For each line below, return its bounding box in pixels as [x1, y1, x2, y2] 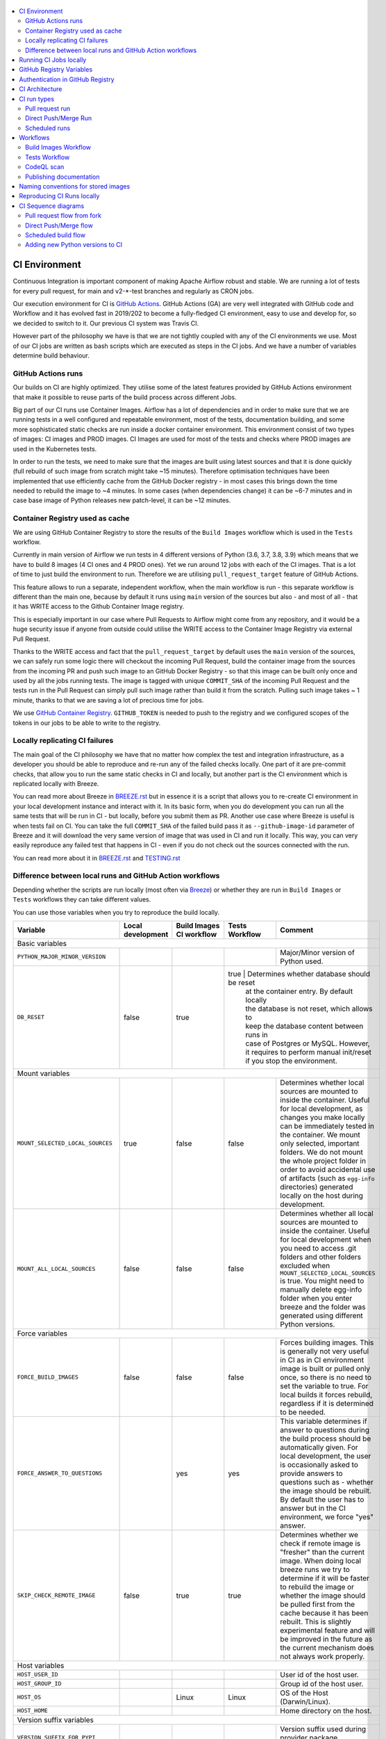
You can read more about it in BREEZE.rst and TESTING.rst [12, 854, 181, 862]
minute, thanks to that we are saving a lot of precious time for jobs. [12, 696, 204, 704]
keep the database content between [245, 1021, 364, 1031]
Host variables [17, 1660, 65, 1670]
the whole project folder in [280, 1155, 367, 1165]
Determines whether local [280, 1077, 364, 1087]
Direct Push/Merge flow [25, 221, 93, 230]
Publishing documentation [25, 173, 100, 181]
